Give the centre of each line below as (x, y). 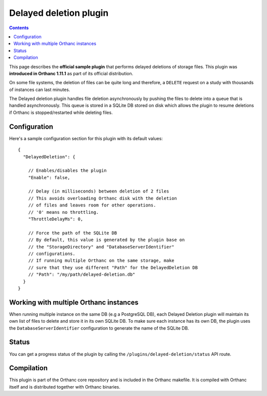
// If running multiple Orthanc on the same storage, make (101, 261)
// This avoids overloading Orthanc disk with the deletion (103, 198)
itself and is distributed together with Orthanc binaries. (65, 387)
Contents (19, 28)
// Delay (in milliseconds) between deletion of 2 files (98, 191)
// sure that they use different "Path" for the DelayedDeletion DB (113, 268)
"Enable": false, (49, 177)
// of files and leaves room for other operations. (92, 205)
